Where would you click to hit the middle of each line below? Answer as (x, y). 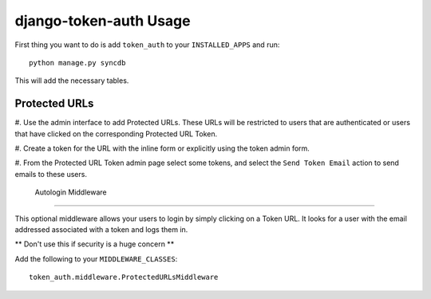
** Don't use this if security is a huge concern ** (95, 244)
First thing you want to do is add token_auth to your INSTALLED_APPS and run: (147, 45)
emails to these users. (51, 174)
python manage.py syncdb (77, 63)
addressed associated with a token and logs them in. (101, 229)
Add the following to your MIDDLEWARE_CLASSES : (96, 258)
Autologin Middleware (71, 192)
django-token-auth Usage (103, 21)
